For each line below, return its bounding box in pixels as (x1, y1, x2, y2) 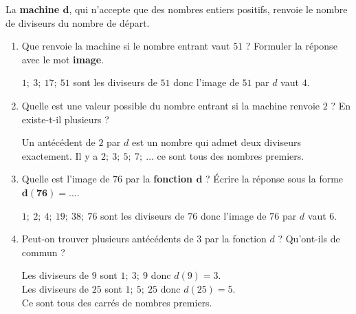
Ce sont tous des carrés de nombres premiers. (21, 295, 212, 309)
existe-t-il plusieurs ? (21, 112, 109, 126)
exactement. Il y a (21, 148, 98, 163)
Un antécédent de (21, 135, 96, 149)
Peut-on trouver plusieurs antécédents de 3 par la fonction (21, 231, 267, 246)
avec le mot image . (21, 52, 104, 66)
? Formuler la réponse (245, 39, 337, 53)
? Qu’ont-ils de (278, 231, 340, 246)
